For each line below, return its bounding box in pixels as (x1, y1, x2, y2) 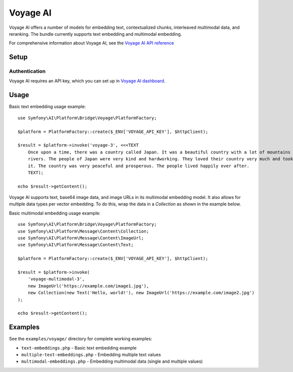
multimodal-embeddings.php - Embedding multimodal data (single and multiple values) (21, 358, 203, 364)
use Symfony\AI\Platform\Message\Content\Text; (18, 242, 134, 248)
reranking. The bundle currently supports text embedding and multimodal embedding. (9, 31, 182, 37)
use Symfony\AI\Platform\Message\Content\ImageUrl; (18, 235, 144, 241)
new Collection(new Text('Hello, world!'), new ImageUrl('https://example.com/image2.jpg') (27, 290, 255, 296)
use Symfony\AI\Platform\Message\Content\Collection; (18, 228, 149, 234)
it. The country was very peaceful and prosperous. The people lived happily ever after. (27, 163, 250, 169)
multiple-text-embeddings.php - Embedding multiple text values (21, 352, 161, 358)
